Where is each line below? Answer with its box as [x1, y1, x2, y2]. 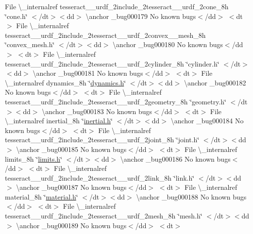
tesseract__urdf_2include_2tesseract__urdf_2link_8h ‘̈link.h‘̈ [5, 172, 195, 183]
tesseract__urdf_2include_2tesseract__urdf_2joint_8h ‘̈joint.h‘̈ [5, 134, 200, 145]
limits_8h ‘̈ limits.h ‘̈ [5, 153, 63, 164]
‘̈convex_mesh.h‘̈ [5, 39, 55, 50]
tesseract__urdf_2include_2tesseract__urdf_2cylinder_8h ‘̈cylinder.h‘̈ [5, 58, 219, 68]
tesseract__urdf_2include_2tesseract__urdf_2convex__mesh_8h [5, 30, 206, 40]
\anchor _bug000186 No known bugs [120, 153, 231, 164]
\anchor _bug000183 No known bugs [42, 106, 152, 116]
